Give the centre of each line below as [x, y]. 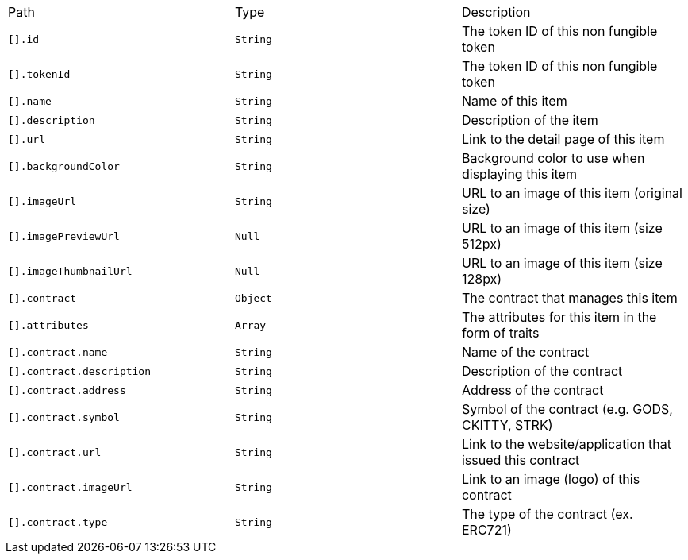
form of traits [500, 333]
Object [253, 298]
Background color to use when [553, 158]
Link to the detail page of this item [563, 139]
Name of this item [514, 101]
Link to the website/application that [566, 444]
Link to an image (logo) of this [551, 479]
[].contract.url [55, 452]
